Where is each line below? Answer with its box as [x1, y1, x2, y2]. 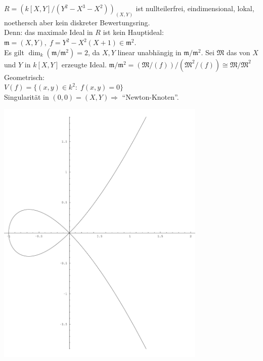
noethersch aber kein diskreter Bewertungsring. [4, 17, 150, 27]
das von [226, 47, 250, 57]
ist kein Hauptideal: [103, 27, 164, 37]
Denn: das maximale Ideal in [4, 27, 93, 37]
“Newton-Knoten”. [122, 91, 179, 102]
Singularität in [4, 91, 49, 102]
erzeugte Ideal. [61, 59, 107, 69]
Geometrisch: [4, 71, 45, 82]
